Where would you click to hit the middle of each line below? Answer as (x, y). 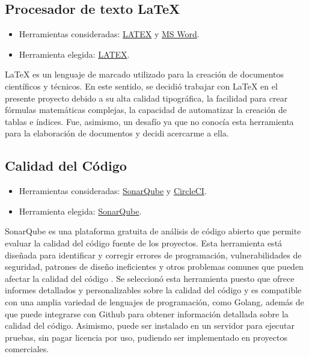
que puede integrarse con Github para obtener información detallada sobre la (147, 313)
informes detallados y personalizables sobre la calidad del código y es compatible (153, 290)
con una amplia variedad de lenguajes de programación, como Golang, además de (154, 301)
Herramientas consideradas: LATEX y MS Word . (109, 34)
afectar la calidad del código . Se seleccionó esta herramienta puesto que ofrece (150, 278)
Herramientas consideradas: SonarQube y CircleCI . (113, 191)
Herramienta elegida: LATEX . (74, 54)
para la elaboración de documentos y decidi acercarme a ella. (117, 133)
